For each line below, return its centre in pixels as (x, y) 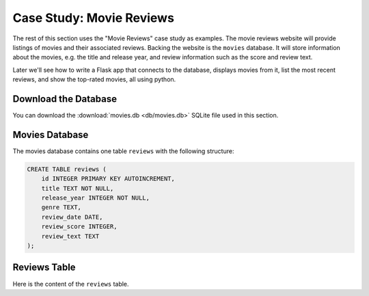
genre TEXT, (61, 207)
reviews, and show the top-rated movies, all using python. (94, 79)
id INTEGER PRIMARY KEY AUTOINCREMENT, (108, 179)
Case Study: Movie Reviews (93, 18)
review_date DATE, (72, 217)
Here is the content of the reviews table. (71, 284)
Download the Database (65, 99)
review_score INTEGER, (79, 227)
